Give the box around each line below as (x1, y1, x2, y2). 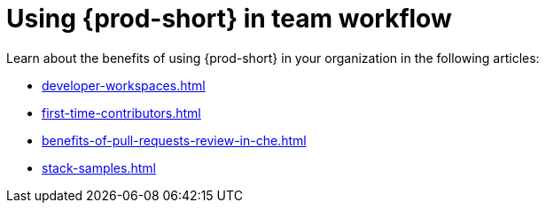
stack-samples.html (42, 159, 156, 175)
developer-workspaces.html (42, 77, 206, 93)
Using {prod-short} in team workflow (6, 4, 452, 34)
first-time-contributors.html (42, 105, 201, 121)
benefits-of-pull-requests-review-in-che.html (42, 132, 307, 148)
